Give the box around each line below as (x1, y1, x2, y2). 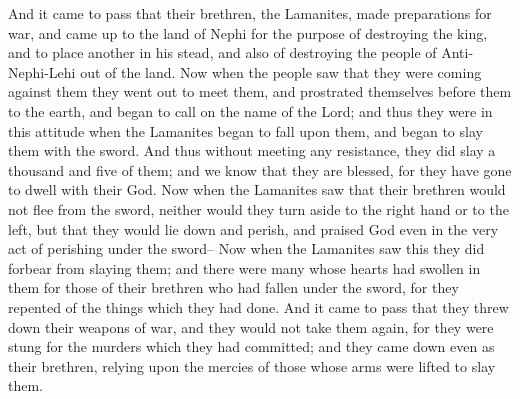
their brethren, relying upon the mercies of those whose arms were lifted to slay (8, 355, 496, 376)
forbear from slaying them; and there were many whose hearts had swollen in (8, 257, 481, 278)
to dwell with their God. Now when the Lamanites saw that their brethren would (8, 179, 506, 200)
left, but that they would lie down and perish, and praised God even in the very (8, 218, 499, 239)
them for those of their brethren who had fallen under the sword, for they (8, 277, 459, 298)
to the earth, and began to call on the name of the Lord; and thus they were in (8, 100, 493, 121)
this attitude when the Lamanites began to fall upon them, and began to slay (8, 120, 483, 141)
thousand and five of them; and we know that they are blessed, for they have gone (8, 159, 512, 180)
